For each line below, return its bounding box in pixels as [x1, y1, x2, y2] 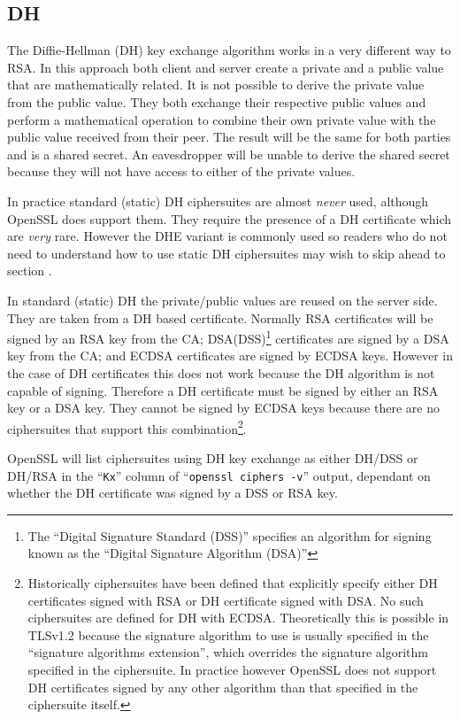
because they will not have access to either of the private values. [7, 162, 356, 181]
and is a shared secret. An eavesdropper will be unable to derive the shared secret [7, 144, 450, 163]
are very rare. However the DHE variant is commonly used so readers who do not [7, 227, 448, 245]
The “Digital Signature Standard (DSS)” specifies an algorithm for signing [27, 526, 432, 545]
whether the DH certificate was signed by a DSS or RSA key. [7, 483, 338, 502]
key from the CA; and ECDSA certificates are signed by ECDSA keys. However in [7, 346, 453, 365]
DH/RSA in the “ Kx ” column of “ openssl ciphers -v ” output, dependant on [7, 466, 431, 484]
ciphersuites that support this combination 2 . [7, 416, 247, 437]
